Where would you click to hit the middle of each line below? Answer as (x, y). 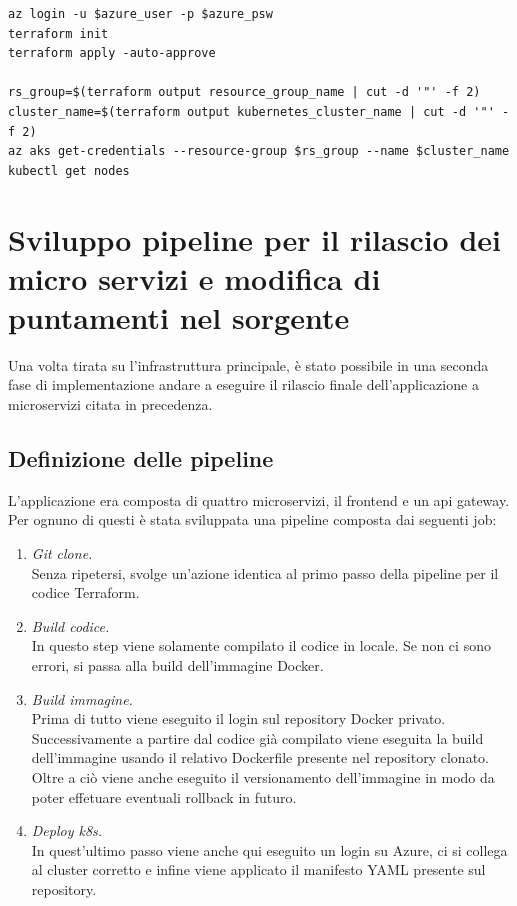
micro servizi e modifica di (194, 277)
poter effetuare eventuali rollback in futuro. (164, 796)
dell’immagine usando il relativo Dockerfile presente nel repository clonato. (260, 757)
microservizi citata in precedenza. (110, 404)
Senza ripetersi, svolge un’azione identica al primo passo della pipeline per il (265, 572)
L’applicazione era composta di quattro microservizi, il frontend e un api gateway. (259, 499)
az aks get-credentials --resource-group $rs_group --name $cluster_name (259, 151)
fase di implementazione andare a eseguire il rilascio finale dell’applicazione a (243, 384)
